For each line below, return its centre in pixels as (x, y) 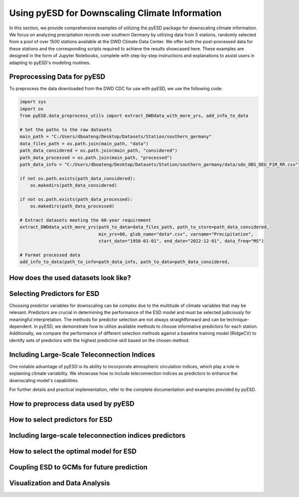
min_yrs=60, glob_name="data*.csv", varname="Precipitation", (176, 234)
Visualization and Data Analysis (60, 483)
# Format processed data (50, 255)
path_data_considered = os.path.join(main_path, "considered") (99, 151)
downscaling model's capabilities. (44, 380)
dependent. (21, 326)
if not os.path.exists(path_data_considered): (77, 178)
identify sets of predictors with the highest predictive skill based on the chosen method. (99, 340)
